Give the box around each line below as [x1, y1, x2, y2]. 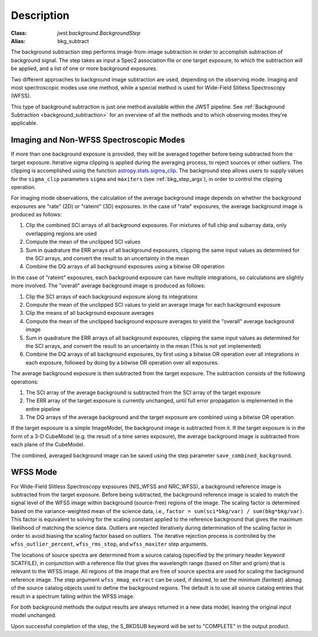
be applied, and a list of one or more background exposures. [11, 65, 158, 72]
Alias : [11, 37, 26, 44]
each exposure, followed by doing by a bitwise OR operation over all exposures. [25, 359, 219, 366]
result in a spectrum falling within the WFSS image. [11, 593, 135, 600]
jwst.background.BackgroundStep [57, 29, 141, 37]
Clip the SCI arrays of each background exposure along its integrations [25, 293, 198, 300]
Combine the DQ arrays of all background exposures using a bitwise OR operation [25, 263, 225, 270]
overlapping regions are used [25, 230, 97, 237]
